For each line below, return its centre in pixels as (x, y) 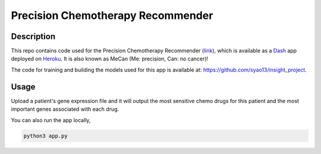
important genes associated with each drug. (65, 109)
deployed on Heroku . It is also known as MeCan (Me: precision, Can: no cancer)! (110, 59)
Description (33, 36)
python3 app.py (45, 136)
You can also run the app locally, (51, 120)
